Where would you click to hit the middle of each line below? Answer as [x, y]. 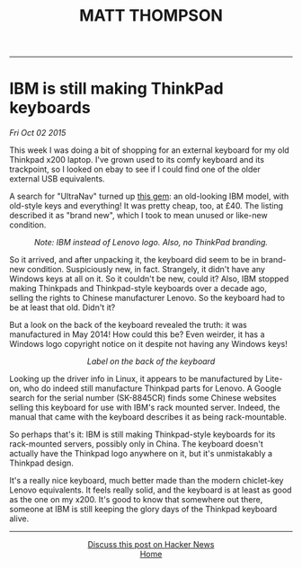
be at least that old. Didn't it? [62, 307]
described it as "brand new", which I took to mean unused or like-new [138, 216]
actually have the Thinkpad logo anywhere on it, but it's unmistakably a [141, 454]
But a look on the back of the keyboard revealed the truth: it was [128, 325]
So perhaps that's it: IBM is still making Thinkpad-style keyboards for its [142, 435]
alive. [19, 519]
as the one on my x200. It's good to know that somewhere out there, [136, 500]
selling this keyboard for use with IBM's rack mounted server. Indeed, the [145, 408]
